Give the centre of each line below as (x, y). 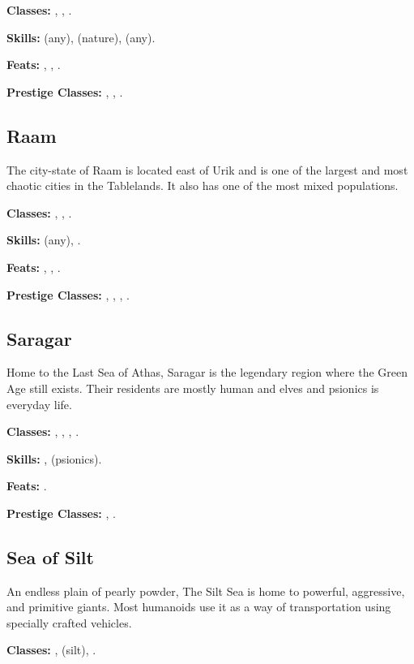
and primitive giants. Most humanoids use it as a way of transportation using (199, 607)
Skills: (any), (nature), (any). (81, 37)
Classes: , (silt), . (51, 650)
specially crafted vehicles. (69, 622)
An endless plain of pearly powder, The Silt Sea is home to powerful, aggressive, (206, 591)
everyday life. (39, 404)
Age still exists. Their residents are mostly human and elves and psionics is (193, 388)
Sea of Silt (50, 556)
